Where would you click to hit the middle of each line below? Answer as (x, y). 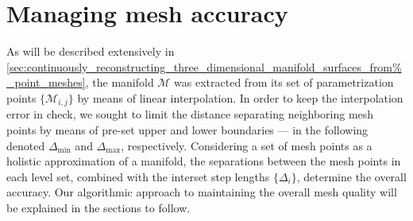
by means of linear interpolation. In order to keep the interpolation (240, 97)
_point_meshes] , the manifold (80, 82)
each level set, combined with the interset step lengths (138, 176)
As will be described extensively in (91, 51)
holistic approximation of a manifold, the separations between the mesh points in (204, 161)
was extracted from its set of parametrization (284, 82)
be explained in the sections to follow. (98, 207)
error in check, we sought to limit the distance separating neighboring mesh (190, 114)
